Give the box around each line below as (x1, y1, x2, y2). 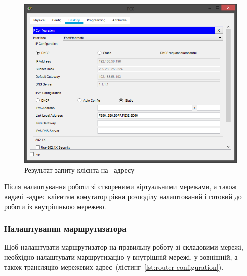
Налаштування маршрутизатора (4, 222, 127, 235)
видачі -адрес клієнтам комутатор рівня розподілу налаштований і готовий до (4, 191, 242, 201)
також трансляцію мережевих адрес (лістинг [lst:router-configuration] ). (4, 261, 224, 272)
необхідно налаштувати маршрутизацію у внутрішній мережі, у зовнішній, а (4, 252, 238, 262)
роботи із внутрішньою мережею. (4, 201, 106, 211)
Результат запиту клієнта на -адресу (24, 164, 135, 175)
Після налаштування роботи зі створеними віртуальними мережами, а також (4, 181, 237, 192)
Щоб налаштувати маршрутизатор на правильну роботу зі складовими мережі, (4, 242, 243, 252)
